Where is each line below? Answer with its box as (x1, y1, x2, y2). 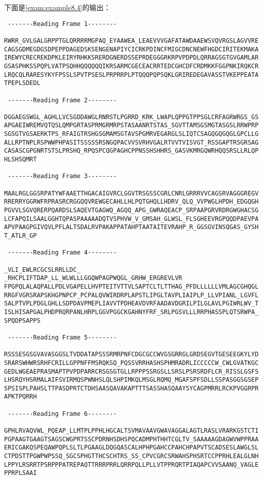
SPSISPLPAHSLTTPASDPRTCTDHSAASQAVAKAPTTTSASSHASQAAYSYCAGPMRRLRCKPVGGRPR (4, 384, 259, 392)
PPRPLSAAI (4, 469, 37, 477)
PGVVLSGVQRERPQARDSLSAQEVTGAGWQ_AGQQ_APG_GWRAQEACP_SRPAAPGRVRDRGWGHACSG (4, 207, 259, 214)
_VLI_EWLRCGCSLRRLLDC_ (4, 266, 81, 273)
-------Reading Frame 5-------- (8, 333, 117, 341)
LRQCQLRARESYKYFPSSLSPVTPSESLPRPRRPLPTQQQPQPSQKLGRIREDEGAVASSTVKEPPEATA (4, 71, 259, 78)
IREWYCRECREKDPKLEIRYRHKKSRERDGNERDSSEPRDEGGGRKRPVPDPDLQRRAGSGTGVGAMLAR (4, 54, 259, 62)
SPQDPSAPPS (4, 317, 41, 324)
